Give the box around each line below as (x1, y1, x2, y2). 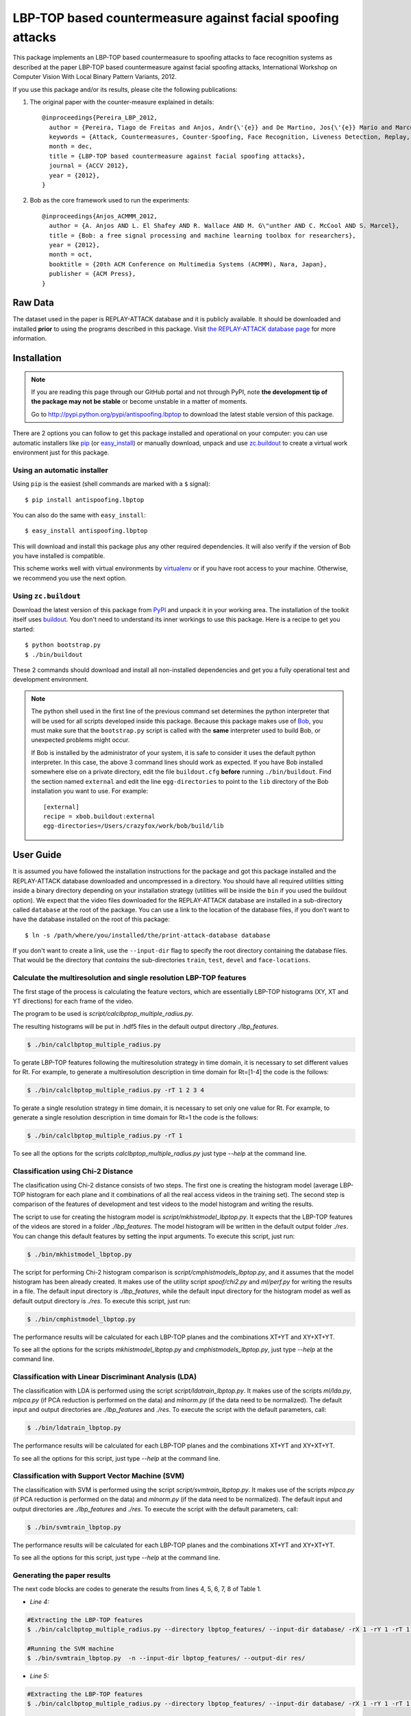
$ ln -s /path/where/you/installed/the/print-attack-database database (25, 931, 271, 939)
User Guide (12, 849, 62, 861)
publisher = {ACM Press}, (49, 270, 136, 278)
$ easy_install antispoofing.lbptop (25, 527, 148, 535)
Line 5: (29, 1672, 49, 1680)
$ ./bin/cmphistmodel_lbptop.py (27, 1315, 136, 1323)
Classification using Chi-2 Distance (12, 1167, 134, 1176)
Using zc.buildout (12, 591, 82, 601)
